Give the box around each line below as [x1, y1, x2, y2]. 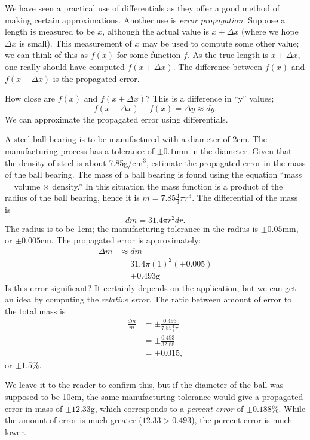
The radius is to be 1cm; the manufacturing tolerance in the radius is [5, 222, 258, 234]
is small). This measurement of [19, 36, 132, 49]
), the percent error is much [191, 414, 293, 426]
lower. [5, 425, 26, 438]
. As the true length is [187, 48, 269, 61]
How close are [5, 92, 56, 105]
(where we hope [241, 25, 299, 38]
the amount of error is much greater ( [5, 414, 142, 426]
